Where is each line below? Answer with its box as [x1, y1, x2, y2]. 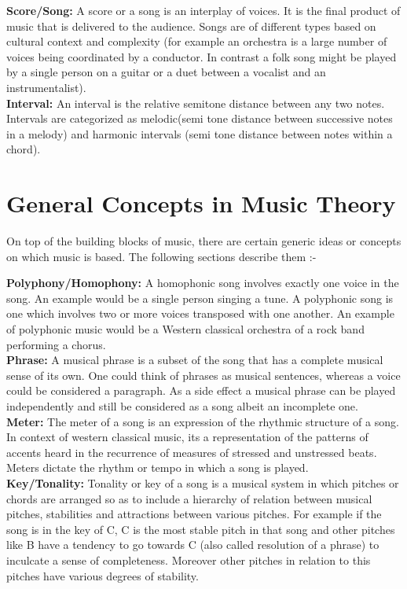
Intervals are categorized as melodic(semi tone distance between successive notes [6, 110, 393, 127]
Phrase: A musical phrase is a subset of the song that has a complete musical [6, 352, 383, 368]
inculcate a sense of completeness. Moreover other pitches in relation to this [6, 551, 371, 568]
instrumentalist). [6, 79, 86, 95]
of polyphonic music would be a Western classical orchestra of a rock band [6, 321, 365, 337]
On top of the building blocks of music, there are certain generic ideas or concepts [6, 233, 401, 249]
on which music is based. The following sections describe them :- [6, 248, 317, 264]
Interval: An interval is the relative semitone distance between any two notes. [6, 94, 385, 111]
